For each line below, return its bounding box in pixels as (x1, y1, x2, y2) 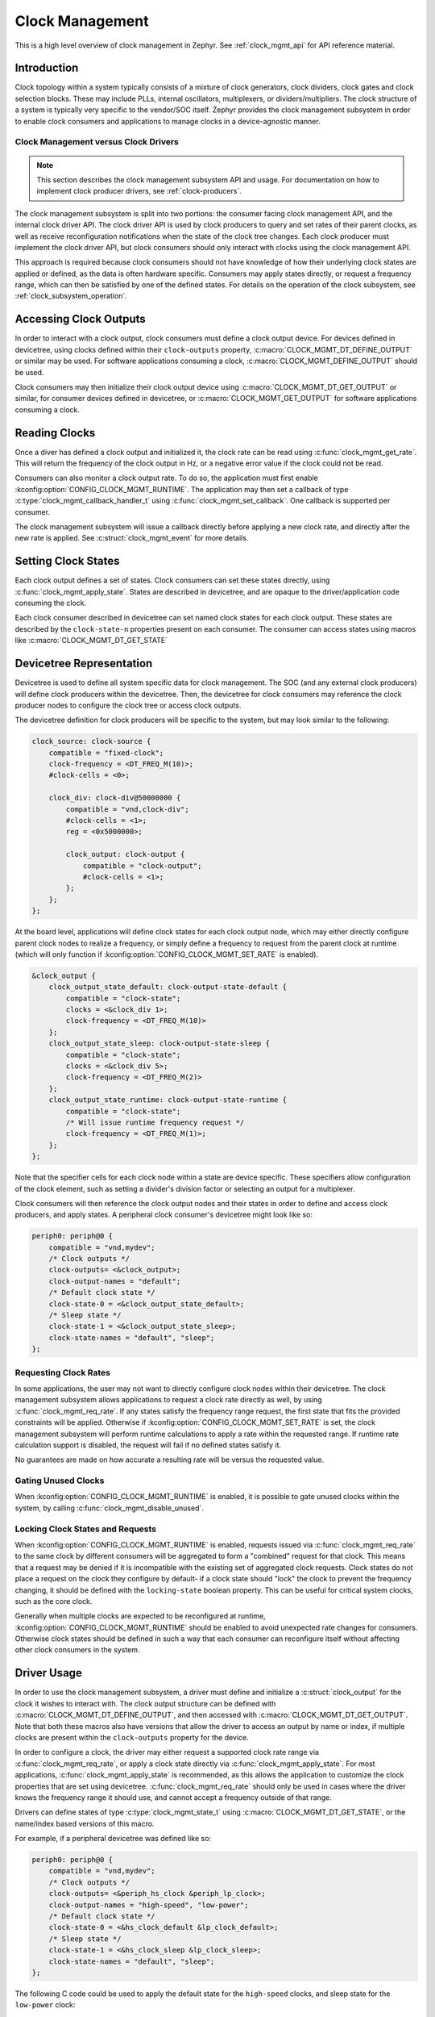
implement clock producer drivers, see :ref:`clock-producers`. (36, 186, 242, 196)
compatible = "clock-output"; (82, 861, 202, 871)
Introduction (14, 61, 79, 75)
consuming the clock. (14, 598, 87, 608)
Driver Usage (14, 1666, 82, 1680)
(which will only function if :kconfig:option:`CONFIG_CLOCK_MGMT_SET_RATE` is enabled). (14, 949, 318, 959)
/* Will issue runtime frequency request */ (65, 1117, 245, 1127)
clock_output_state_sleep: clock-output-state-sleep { (48, 1039, 270, 1048)
